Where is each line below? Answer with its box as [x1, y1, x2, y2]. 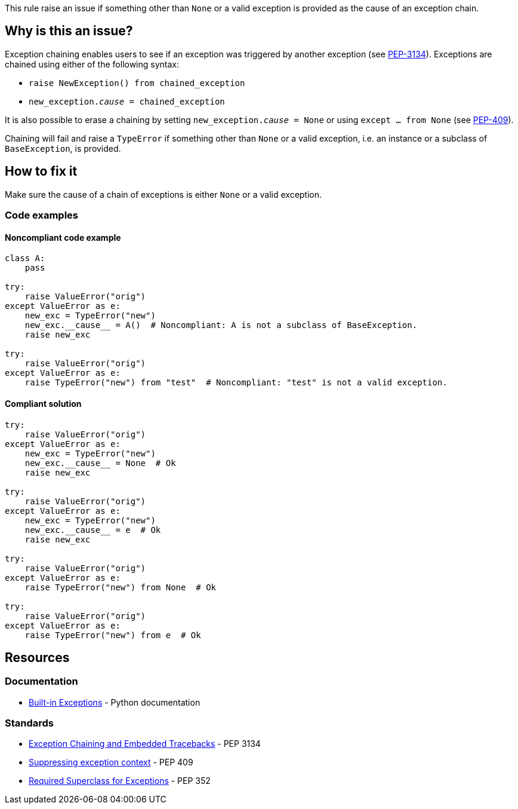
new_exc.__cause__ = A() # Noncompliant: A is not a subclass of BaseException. [24, 320, 418, 330]
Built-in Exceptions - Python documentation [29, 697, 201, 707]
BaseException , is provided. [5, 143, 121, 154]
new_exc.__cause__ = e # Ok [24, 525, 161, 535]
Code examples [5, 209, 79, 222]
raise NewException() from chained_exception [29, 78, 245, 88]
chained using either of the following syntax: [5, 59, 180, 69]
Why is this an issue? [5, 23, 133, 39]
